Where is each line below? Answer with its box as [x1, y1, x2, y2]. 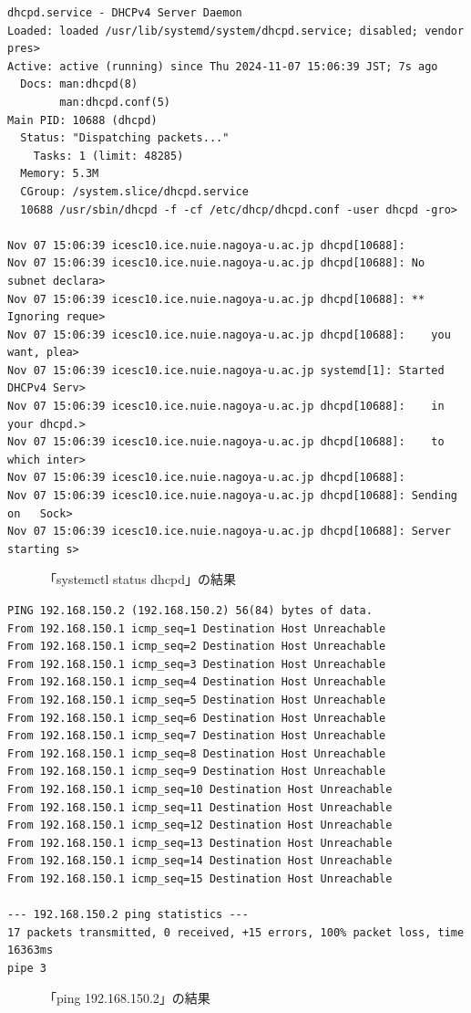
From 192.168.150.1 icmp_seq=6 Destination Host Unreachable [7, 711, 386, 725]
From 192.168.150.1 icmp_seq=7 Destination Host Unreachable [7, 729, 386, 743]
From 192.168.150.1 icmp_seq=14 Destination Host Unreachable [7, 854, 393, 868]
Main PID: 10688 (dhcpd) [7, 113, 158, 127]
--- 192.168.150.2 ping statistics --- [7, 908, 249, 922]
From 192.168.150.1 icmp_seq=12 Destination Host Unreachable [7, 819, 393, 832]
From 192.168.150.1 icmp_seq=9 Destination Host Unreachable [7, 765, 386, 778]
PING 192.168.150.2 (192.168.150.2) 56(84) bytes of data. [7, 604, 373, 617]
